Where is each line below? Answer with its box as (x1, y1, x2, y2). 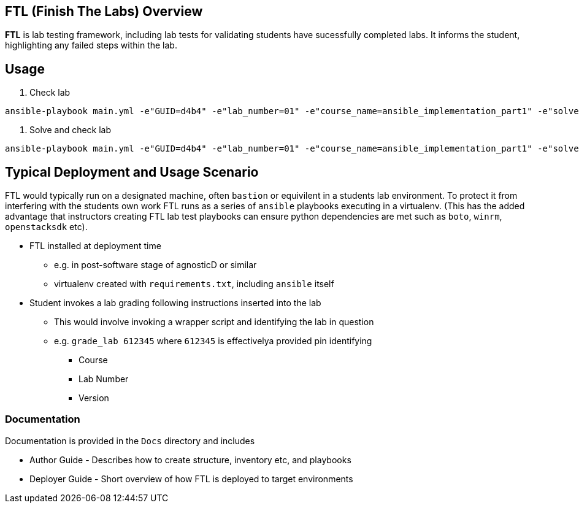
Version (79, 393, 109, 404)
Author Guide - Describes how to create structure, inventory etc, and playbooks (29, 454, 351, 465)
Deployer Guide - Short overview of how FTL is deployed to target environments (29, 473, 353, 484)
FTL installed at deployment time (29, 241, 161, 252)
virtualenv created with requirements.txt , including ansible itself (54, 279, 334, 290)
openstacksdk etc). (5, 221, 88, 233)
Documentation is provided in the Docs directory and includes (5, 435, 255, 446)
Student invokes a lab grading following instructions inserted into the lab (29, 298, 321, 309)
